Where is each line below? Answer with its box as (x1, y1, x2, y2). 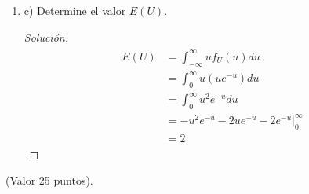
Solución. (24, 28, 68, 45)
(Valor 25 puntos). (5, 172, 93, 189)
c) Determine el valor (24, 2, 126, 18)
